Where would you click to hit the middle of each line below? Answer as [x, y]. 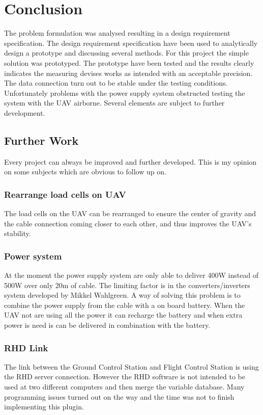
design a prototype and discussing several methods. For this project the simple [126, 53]
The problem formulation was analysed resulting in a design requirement [117, 33]
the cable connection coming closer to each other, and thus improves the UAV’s [128, 223]
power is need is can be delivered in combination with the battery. [107, 325]
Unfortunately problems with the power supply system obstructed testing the [125, 93]
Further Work [41, 140]
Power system [33, 256]
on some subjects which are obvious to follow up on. [85, 172]
